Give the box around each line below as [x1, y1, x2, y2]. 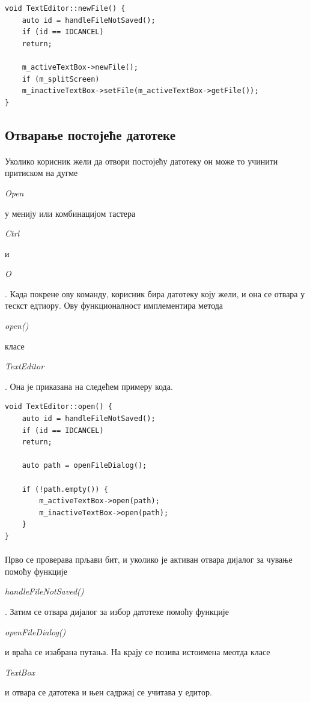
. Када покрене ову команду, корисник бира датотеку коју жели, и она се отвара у [5, 287, 305, 300]
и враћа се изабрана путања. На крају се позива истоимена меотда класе [5, 646, 270, 658]
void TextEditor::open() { [5, 402, 112, 411]
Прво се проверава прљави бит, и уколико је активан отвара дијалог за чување [5, 553, 293, 566]
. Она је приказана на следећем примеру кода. [5, 380, 173, 392]
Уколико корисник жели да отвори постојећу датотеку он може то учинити [5, 154, 278, 167]
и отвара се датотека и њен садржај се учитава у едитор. [5, 686, 212, 698]
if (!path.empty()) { [22, 485, 108, 494]
